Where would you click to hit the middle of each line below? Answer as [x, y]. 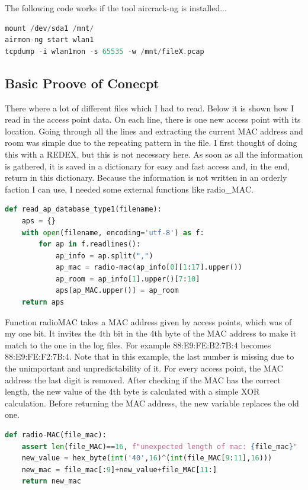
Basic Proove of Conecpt [82, 83]
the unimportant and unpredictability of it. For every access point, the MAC [144, 368]
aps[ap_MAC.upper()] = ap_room [117, 291]
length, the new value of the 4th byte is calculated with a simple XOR [132, 391]
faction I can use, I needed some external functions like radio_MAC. [129, 189]
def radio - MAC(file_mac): [56, 435]
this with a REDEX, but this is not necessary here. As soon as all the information [154, 154]
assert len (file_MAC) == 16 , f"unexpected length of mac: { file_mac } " [160, 446]
